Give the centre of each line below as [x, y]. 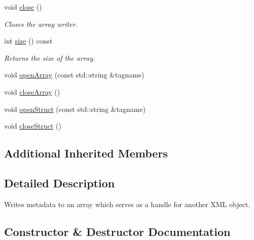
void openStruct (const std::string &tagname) [75, 109]
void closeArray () [32, 91]
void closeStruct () [33, 126]
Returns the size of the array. [50, 57]
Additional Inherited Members [86, 153]
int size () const [28, 41]
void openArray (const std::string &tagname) [74, 75]
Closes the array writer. [41, 24]
